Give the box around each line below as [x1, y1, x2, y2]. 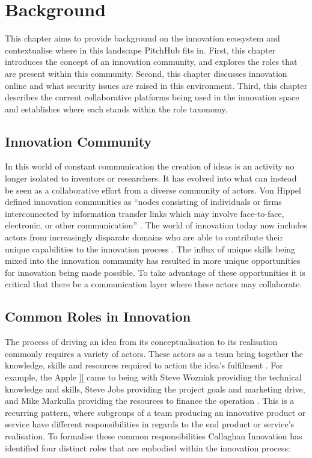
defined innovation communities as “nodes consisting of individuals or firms [5, 195, 282, 208]
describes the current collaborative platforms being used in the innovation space [5, 91, 299, 103]
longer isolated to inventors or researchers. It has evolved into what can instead [5, 172, 297, 185]
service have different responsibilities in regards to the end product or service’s [5, 418, 295, 430]
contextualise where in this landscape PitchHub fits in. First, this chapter [5, 43, 276, 56]
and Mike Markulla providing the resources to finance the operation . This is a [5, 394, 295, 407]
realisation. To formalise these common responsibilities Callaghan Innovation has [5, 429, 302, 442]
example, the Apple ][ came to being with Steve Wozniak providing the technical [5, 371, 302, 383]
